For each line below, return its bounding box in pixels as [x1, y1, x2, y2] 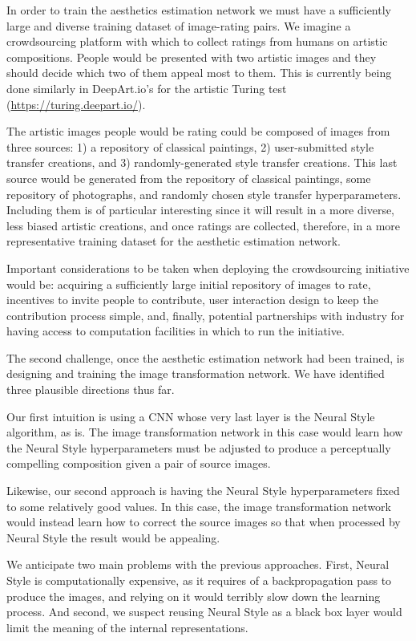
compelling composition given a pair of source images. [6, 455, 271, 472]
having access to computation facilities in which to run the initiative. [6, 323, 345, 339]
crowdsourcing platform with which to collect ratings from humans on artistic [6, 33, 388, 50]
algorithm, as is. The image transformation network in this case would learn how [6, 424, 403, 440]
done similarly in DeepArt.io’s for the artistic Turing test [6, 79, 287, 96]
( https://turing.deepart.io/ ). [6, 95, 146, 112]
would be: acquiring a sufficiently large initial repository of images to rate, [6, 275, 371, 292]
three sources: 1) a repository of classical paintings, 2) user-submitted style [6, 138, 374, 155]
